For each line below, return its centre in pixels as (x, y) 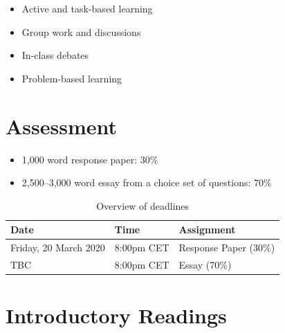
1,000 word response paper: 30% (90, 159)
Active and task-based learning (87, 8)
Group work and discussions (81, 31)
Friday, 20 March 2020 (58, 247)
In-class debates (55, 55)
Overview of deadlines (143, 205)
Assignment (207, 229)
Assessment (62, 126)
